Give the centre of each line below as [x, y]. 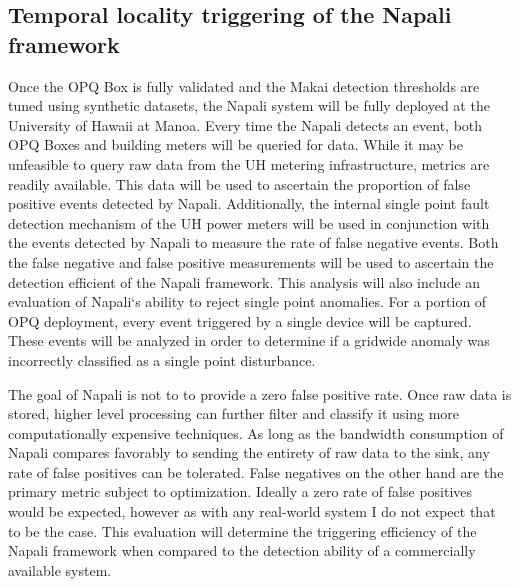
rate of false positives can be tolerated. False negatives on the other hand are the [256, 471]
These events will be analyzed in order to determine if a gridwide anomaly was [249, 340]
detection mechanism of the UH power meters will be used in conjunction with [249, 222]
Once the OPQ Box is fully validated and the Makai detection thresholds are [244, 85]
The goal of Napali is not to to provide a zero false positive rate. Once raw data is [260, 393]
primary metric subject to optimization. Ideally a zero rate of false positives [240, 491]
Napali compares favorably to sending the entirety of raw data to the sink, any [249, 452]
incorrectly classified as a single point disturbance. [162, 359]
